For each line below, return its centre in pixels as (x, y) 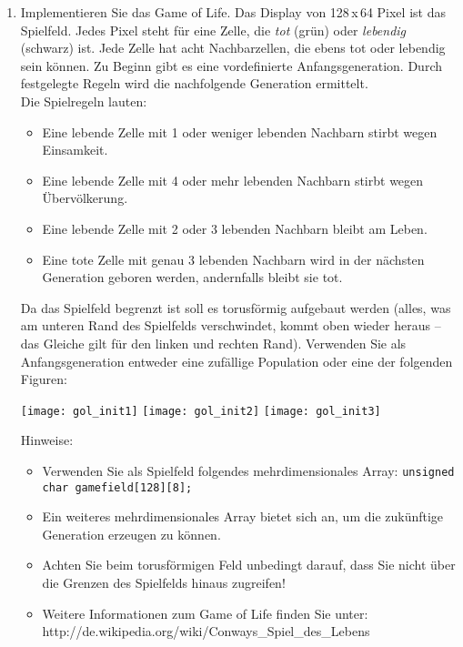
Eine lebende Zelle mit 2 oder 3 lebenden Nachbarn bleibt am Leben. (235, 228)
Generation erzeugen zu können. (131, 534)
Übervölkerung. (85, 198)
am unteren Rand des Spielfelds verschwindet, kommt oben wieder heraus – (231, 325)
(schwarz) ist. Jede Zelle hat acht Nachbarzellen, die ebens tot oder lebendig (233, 48)
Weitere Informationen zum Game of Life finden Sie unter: (205, 613)
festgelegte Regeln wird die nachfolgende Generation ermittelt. (194, 83)
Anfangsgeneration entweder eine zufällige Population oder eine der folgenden (237, 361)
